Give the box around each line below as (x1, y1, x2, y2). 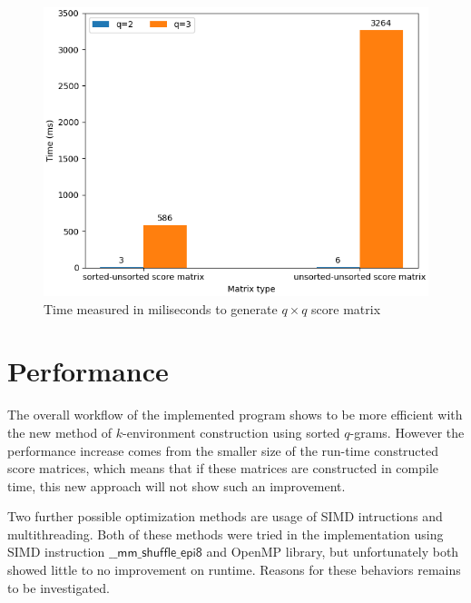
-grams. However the (349, 422, 465, 441)
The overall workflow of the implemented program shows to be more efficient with (7, 405, 463, 424)
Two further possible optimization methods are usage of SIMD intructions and (7, 507, 443, 526)
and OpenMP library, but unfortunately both (206, 542, 459, 561)
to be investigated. (7, 578, 110, 597)
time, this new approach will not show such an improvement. (7, 476, 346, 495)
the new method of (7, 422, 113, 441)
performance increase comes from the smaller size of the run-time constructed (7, 440, 439, 460)
